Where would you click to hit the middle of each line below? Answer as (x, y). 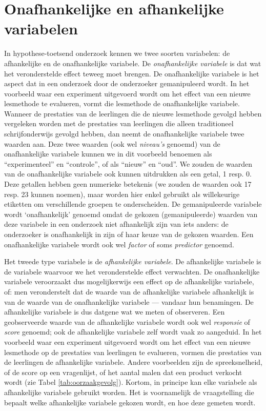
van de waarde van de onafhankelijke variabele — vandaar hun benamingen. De (129, 301)
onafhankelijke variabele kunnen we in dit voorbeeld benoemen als (108, 154)
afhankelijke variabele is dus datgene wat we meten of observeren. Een (115, 312)
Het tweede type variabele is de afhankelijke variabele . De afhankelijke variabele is (133, 261)
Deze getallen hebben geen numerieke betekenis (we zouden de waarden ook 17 (128, 184)
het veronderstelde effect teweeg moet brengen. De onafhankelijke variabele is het (132, 73)
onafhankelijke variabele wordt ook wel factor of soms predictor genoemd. (119, 244)
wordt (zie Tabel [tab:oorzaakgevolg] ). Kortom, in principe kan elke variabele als (131, 382)
